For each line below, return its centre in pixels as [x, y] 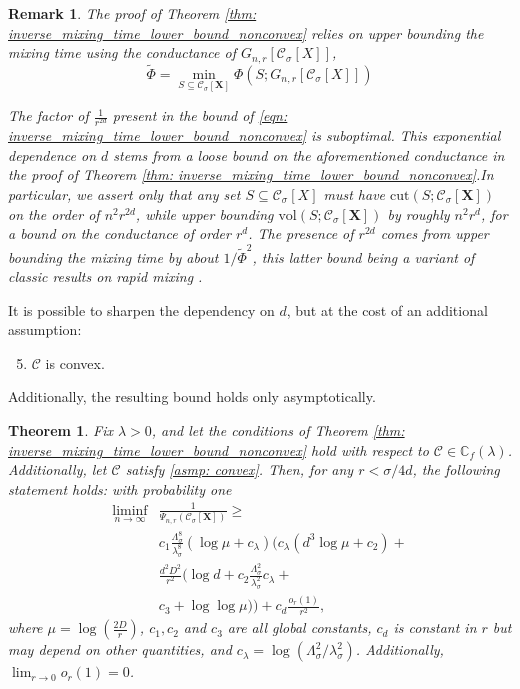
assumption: [45, 329]
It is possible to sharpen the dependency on [141, 309]
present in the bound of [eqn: [200, 115]
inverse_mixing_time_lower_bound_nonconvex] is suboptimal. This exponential [254, 135]
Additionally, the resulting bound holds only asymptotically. [192, 396]
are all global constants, [299, 627]
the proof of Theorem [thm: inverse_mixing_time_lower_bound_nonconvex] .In [251, 174]
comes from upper [434, 233]
